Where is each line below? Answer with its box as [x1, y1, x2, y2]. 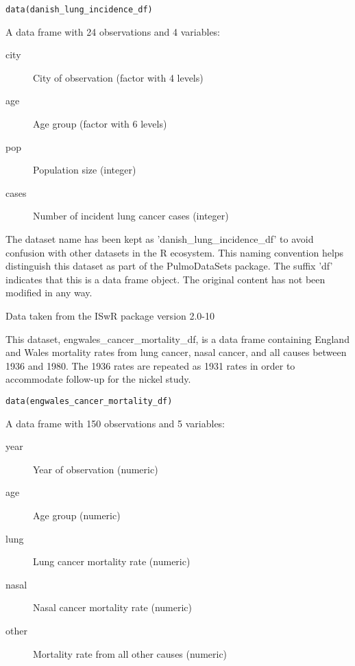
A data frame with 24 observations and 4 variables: [5, 24, 221, 38]
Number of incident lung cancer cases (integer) [33, 209, 229, 223]
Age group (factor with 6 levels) [33, 117, 167, 131]
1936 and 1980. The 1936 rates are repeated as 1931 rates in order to [5, 358, 295, 372]
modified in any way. [5, 285, 93, 300]
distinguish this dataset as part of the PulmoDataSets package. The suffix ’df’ [5, 259, 333, 273]
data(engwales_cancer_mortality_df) [5, 396, 173, 406]
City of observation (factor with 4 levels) [33, 70, 204, 84]
